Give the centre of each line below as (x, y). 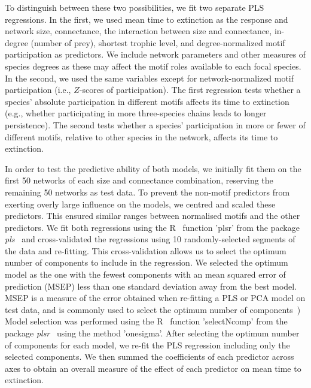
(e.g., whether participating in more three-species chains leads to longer (136, 113)
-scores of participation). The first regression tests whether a (190, 90)
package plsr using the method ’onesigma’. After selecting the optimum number (152, 333)
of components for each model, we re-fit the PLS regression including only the (147, 345)
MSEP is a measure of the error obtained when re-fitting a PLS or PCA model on (155, 298)
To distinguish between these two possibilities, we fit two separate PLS (135, 7)
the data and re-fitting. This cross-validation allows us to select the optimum (146, 250)
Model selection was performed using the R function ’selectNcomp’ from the (146, 321)
